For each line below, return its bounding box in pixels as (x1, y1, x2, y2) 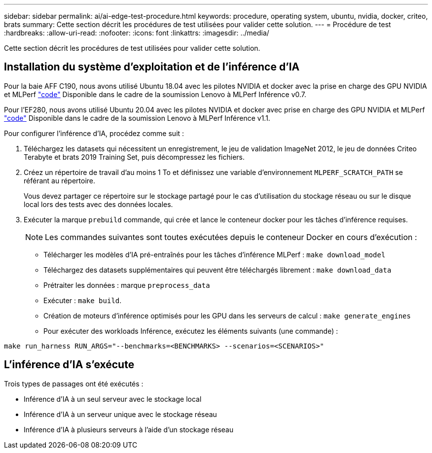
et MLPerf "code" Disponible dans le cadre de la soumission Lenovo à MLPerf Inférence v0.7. (4, 90, 307, 99)
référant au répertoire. (24, 176, 96, 185)
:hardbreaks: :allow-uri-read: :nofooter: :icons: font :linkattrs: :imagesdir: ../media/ (4, 29, 269, 37)
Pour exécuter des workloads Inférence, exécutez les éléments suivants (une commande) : (43, 326, 338, 335)
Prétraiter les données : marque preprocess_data (43, 280, 210, 289)
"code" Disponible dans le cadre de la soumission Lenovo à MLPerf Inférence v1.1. (4, 113, 270, 122)
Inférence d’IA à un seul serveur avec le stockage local (24, 394, 202, 403)
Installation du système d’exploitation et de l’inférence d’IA (4, 61, 300, 73)
